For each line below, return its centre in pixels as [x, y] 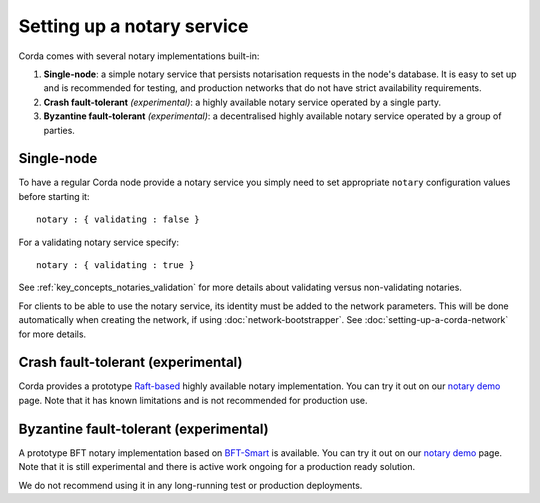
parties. [59, 130]
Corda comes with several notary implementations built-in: [139, 56]
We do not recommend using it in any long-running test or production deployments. [190, 485]
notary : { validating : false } [118, 219]
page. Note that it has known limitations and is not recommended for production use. [193, 400]
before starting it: [54, 196]
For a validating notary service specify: [99, 242]
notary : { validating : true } [115, 264]
